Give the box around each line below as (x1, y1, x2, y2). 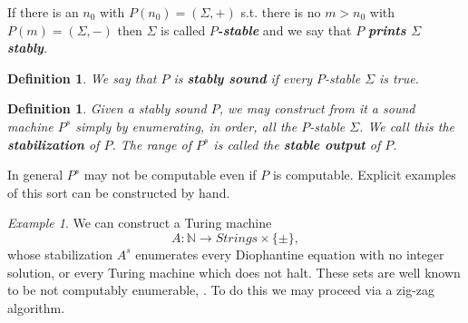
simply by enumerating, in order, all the (75, 116, 297, 135)
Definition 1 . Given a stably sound (7, 99, 207, 118)
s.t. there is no (240, 3, 321, 21)
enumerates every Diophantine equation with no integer (135, 244, 444, 263)
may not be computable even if (83, 165, 257, 184)
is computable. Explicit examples (272, 165, 456, 184)
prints (367, 20, 406, 39)
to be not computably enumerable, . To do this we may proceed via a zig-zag (7, 280, 435, 299)
